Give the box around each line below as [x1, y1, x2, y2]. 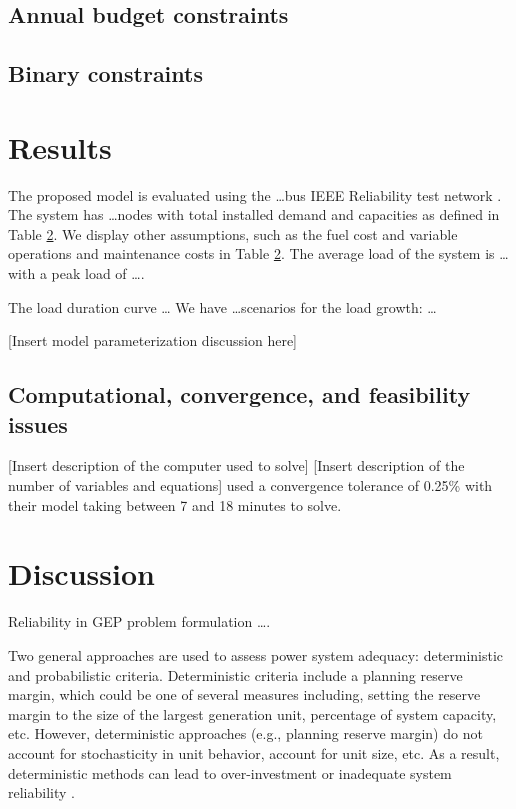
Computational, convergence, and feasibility [8, 379, 471, 410]
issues [8, 408, 68, 439]
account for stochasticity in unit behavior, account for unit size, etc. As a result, [8, 742, 500, 763]
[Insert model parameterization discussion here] [8, 330, 298, 351]
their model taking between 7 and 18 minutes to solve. [8, 494, 342, 515]
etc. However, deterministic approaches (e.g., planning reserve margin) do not [8, 723, 483, 744]
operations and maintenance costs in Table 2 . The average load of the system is [8, 243, 495, 264]
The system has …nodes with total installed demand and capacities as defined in [8, 204, 500, 225]
